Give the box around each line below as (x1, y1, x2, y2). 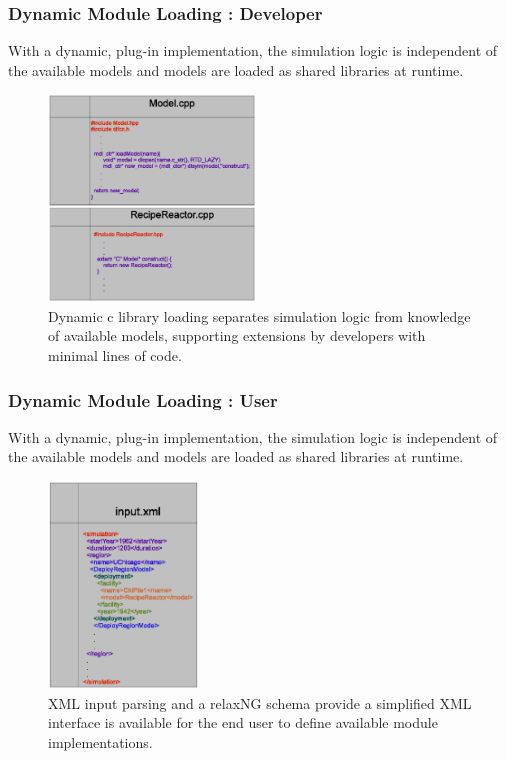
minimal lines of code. (48, 345, 182, 366)
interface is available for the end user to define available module (48, 712, 438, 733)
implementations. (48, 731, 153, 752)
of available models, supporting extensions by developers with (48, 325, 426, 346)
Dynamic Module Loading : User (8, 387, 278, 412)
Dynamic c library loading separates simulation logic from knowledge (48, 305, 471, 326)
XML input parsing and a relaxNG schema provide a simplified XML (48, 692, 472, 713)
